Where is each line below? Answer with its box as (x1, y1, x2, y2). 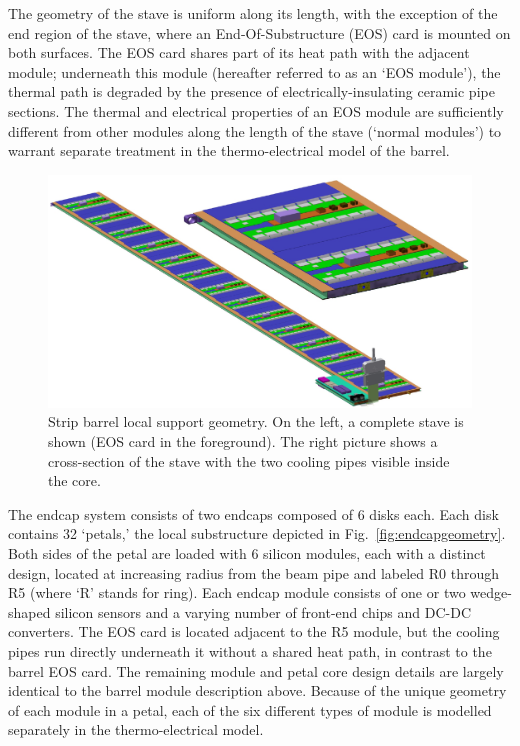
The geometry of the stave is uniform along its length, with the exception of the (8, 3, 498, 23)
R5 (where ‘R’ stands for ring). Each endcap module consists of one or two (8, 582, 466, 603)
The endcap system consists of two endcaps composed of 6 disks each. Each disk (8, 503, 499, 524)
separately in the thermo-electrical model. (8, 719, 264, 740)
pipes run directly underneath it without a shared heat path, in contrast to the (8, 640, 492, 661)
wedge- (470, 582, 512, 603)
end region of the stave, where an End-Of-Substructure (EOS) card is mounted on (8, 22, 511, 43)
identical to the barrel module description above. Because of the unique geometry (8, 680, 507, 701)
